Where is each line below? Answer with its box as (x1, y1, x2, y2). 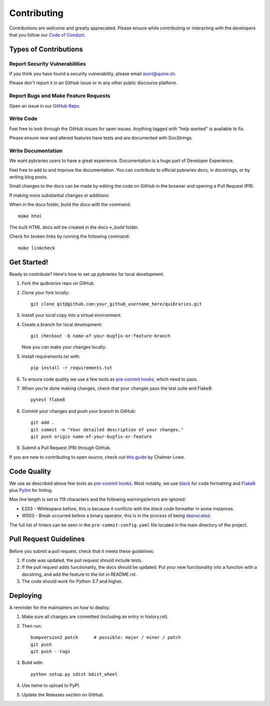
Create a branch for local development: (21, 321, 102, 327)
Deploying (9, 591, 42, 600)
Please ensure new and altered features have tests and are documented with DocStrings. (9, 135, 193, 141)
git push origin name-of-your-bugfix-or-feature (30, 433, 152, 439)
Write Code (9, 115, 37, 122)
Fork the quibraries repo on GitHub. (21, 280, 95, 286)
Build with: (21, 659, 43, 665)
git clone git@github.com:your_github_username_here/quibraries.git (30, 301, 202, 307)
